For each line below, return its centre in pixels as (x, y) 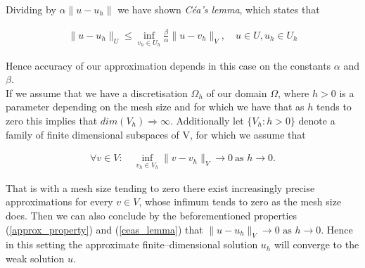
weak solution (35, 258)
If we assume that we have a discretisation (97, 92)
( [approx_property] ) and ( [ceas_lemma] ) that (104, 229)
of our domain (237, 92)
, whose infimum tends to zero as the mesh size (240, 202)
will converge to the (316, 244)
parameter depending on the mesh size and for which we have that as (155, 107)
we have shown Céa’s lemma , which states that (219, 9)
